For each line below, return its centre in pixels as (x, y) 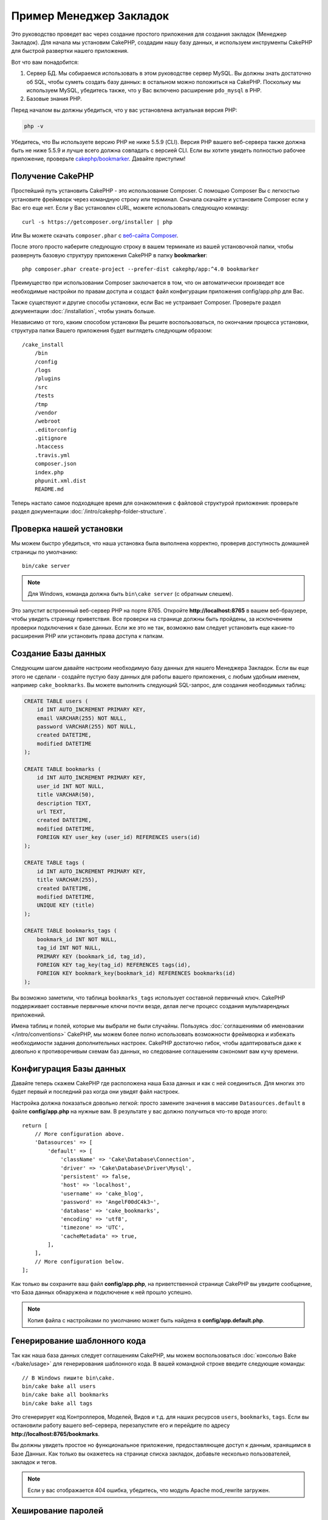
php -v (34, 126)
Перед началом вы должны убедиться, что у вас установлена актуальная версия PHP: (124, 110)
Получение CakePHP (53, 176)
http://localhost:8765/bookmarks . (56, 1434)
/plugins (47, 379)
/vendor (46, 413)
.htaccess (49, 447)
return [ (35, 1125)
